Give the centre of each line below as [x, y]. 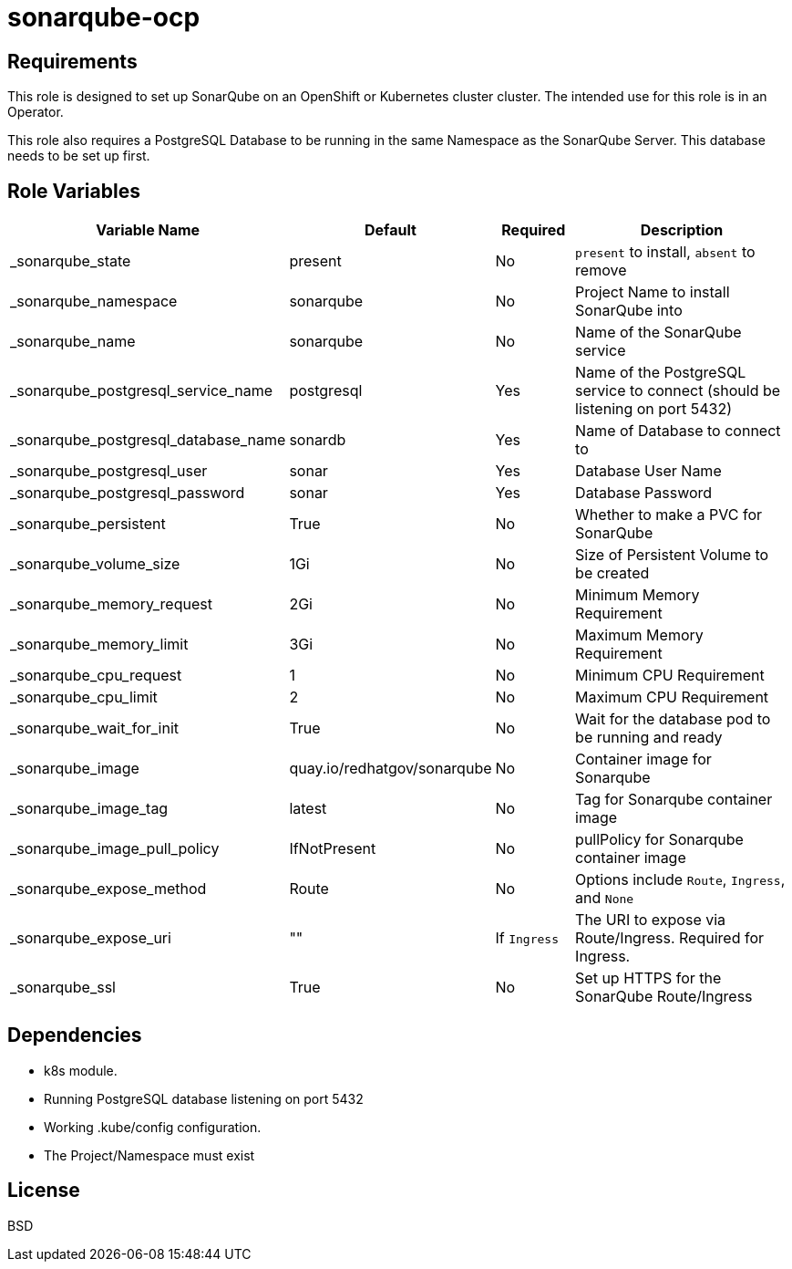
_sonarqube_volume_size [95, 564]
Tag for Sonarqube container [674, 800]
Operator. [36, 112]
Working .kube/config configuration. [153, 1127]
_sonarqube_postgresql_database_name [148, 440]
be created [612, 573]
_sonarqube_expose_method [108, 889]
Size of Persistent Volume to [672, 555]
